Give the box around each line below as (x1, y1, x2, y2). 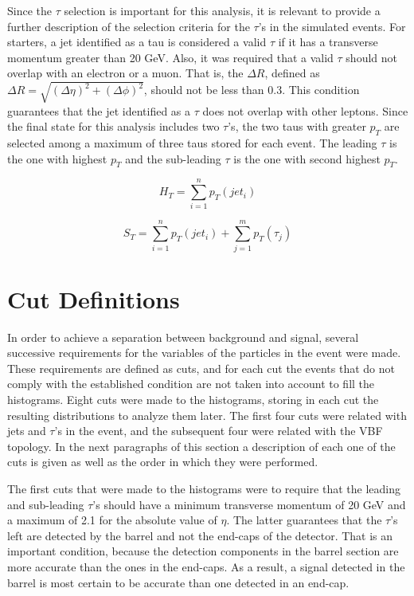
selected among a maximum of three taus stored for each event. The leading (7, 134, 377, 151)
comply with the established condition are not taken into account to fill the (7, 375, 375, 392)
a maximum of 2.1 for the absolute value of (7, 512, 217, 528)
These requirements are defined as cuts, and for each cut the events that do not (7, 359, 395, 376)
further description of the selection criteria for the (7, 18, 250, 34)
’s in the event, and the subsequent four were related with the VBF (54, 422, 383, 439)
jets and (7, 422, 46, 439)
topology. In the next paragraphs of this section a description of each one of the (7, 437, 396, 454)
